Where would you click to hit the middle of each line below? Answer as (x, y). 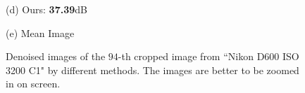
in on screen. (33, 84)
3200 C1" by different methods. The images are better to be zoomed (152, 70)
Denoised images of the (56, 56)
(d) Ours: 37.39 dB (46, 9)
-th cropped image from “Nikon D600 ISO (208, 56)
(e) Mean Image (40, 33)
